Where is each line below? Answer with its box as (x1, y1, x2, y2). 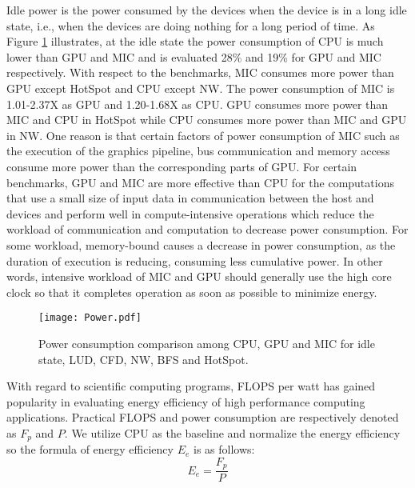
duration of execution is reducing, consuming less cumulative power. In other (6, 252, 383, 269)
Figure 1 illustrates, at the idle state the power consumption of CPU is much (6, 33, 384, 50)
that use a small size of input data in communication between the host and (6, 190, 374, 206)
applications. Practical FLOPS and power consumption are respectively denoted (6, 409, 399, 426)
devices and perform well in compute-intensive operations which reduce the (6, 205, 374, 222)
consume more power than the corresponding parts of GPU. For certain (6, 158, 357, 174)
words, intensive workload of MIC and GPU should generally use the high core (6, 268, 392, 285)
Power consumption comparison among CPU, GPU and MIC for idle (38, 334, 375, 351)
